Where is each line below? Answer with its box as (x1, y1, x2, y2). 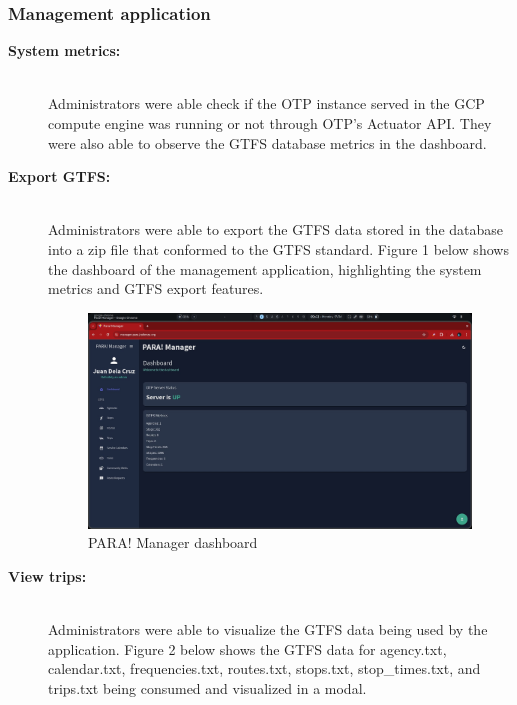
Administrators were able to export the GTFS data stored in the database (48, 219, 504, 240)
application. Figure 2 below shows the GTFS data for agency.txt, (48, 638, 447, 659)
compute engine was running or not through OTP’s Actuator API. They (48, 113, 492, 133)
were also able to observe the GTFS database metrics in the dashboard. (48, 132, 487, 153)
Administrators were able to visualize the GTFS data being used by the (48, 618, 488, 639)
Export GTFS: (8, 166, 111, 187)
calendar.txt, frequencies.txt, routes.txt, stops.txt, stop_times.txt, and (48, 658, 481, 679)
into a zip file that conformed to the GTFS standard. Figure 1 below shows (48, 238, 509, 259)
